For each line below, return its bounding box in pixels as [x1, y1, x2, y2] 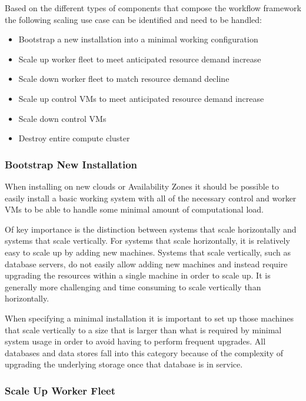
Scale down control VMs [18, 112, 107, 124]
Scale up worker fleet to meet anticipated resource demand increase [18, 52, 261, 65]
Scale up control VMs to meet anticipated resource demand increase [18, 92, 264, 104]
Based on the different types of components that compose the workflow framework [5, 2, 301, 14]
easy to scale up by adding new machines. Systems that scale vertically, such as [5, 246, 291, 258]
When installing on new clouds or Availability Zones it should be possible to [5, 180, 280, 192]
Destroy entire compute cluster [18, 132, 130, 144]
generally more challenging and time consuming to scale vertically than [5, 280, 261, 293]
